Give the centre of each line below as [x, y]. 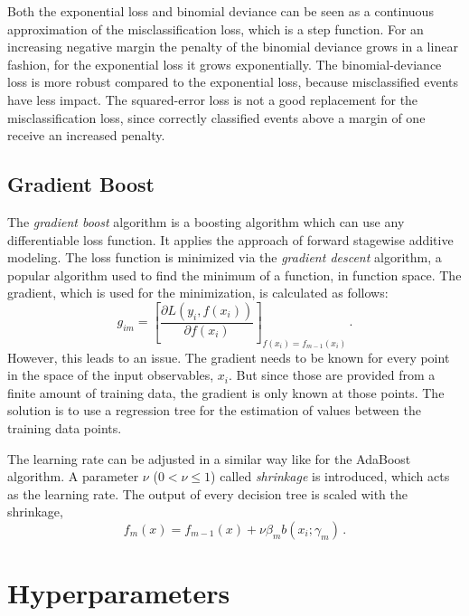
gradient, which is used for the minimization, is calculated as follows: [198, 293]
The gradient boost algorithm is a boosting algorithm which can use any [206, 221]
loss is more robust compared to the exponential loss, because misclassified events [233, 82]
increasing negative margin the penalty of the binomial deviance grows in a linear [233, 47]
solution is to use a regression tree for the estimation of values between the [214, 410]
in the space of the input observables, [111, 375]
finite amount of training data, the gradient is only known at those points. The [226, 392]
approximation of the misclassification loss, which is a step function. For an [216, 28]
